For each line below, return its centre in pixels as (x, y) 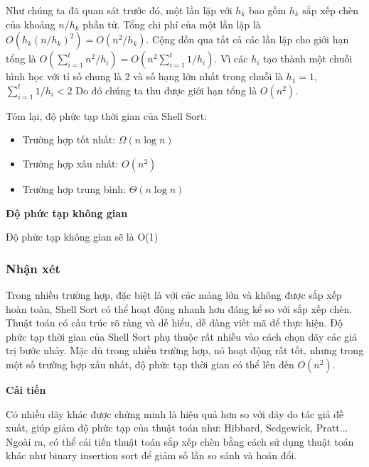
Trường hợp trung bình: (74, 188)
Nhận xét (33, 268)
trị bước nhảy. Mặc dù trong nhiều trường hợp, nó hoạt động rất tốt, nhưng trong (185, 350)
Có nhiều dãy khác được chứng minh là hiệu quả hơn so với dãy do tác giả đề (175, 413)
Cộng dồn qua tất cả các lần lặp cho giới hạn (251, 39)
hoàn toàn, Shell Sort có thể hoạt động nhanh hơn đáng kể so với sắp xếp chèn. (179, 308)
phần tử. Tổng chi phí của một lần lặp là (172, 24)
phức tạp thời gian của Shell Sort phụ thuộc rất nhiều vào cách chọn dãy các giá (181, 336)
